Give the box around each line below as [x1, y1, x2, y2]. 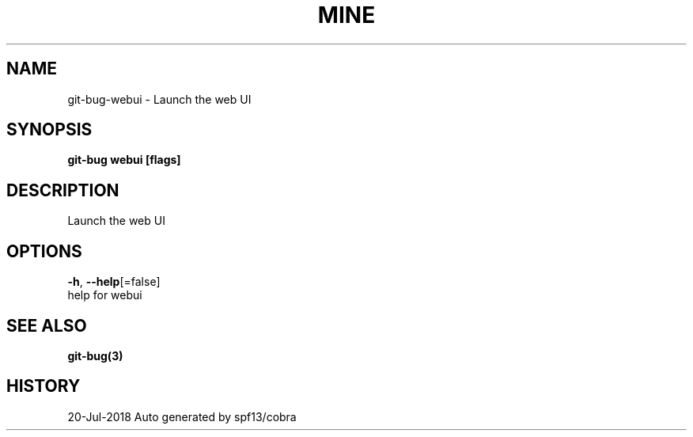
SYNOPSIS [6, 120, 93, 140]
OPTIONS [6, 241, 82, 261]
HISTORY [6, 376, 81, 397]
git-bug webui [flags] [67, 153, 181, 167]
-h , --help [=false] [67, 275, 161, 289]
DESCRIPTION [6, 180, 119, 200]
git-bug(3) [67, 348, 123, 363]
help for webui [67, 288, 142, 302]
